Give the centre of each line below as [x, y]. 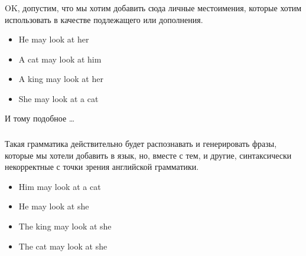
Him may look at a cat [60, 186]
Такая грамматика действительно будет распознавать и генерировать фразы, [141, 143]
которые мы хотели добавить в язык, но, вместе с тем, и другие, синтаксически [148, 155]
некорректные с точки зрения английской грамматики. [102, 167]
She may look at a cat [58, 98]
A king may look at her [61, 79]
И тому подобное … [40, 118]
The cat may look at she [63, 246]
